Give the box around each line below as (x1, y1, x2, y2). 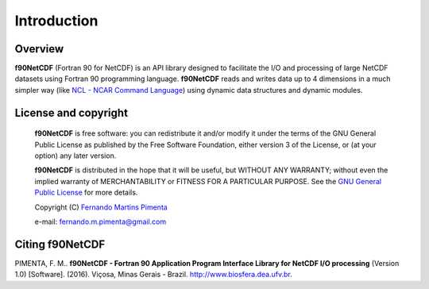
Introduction (14, 12, 99, 29)
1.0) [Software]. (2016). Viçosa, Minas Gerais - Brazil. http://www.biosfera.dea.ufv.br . (14, 270, 293, 279)
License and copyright (14, 106, 129, 119)
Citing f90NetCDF (14, 237, 106, 251)
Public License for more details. (34, 187, 138, 198)
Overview (14, 42, 64, 56)
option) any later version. (34, 151, 117, 160)
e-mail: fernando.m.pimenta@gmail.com (34, 217, 167, 226)
